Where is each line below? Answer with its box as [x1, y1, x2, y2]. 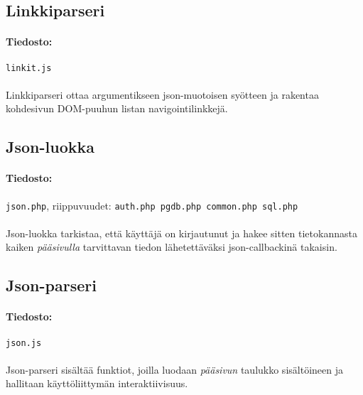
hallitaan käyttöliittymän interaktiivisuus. [6, 376, 188, 391]
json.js [6, 337, 42, 348]
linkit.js [6, 63, 52, 73]
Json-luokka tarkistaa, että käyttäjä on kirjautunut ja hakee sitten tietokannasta [6, 225, 357, 240]
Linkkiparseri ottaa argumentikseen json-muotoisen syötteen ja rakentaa [6, 87, 319, 102]
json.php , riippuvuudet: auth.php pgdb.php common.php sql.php [6, 197, 298, 212]
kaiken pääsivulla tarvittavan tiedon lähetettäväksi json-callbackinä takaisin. [6, 239, 337, 254]
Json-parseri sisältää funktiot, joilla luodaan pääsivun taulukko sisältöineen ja [6, 362, 343, 377]
